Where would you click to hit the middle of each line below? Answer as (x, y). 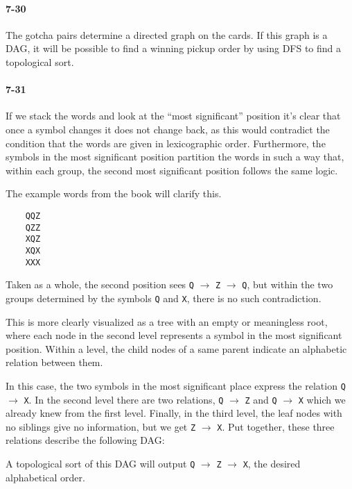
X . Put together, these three (276, 426)
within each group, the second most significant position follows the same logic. (172, 170)
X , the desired (272, 464)
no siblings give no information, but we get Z (101, 426)
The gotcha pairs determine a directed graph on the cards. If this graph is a (167, 34)
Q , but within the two (288, 284)
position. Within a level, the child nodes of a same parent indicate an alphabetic (176, 348)
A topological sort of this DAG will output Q (100, 464)
